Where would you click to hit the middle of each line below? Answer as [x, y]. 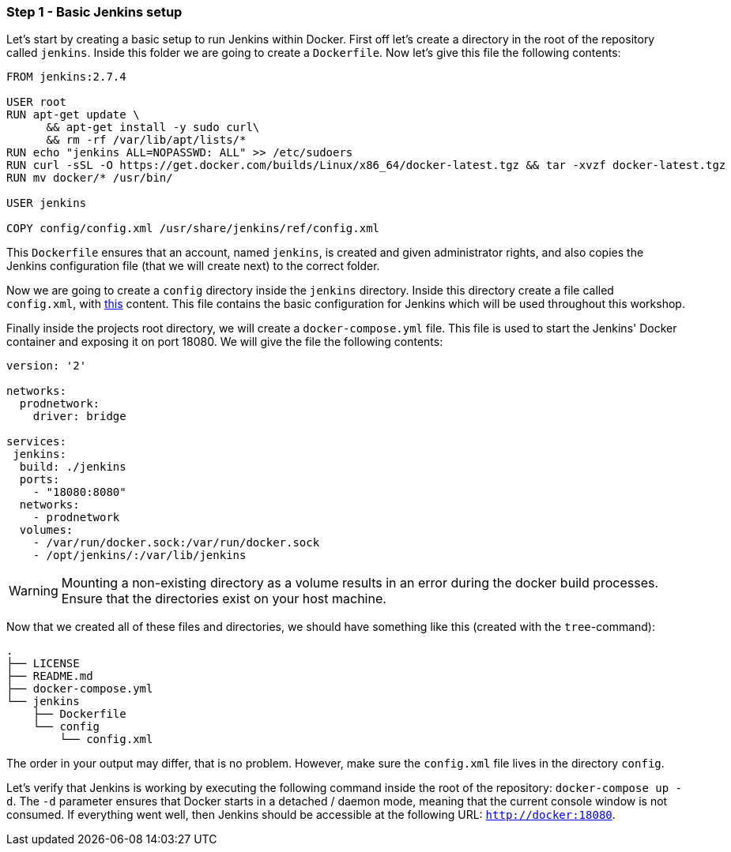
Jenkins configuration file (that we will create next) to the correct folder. [193, 266]
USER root [36, 102]
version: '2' [47, 366]
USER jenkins [47, 203]
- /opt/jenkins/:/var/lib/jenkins [139, 555]
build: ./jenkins [73, 467]
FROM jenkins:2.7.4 [66, 77]
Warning [34, 591]
